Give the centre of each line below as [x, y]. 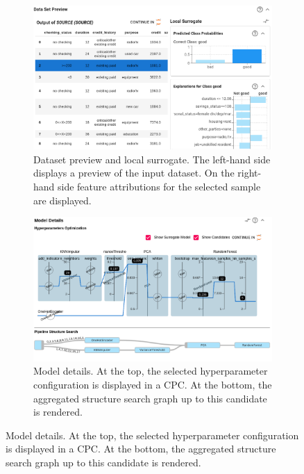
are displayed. [62, 200]
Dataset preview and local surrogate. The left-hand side [152, 159]
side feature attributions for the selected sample [159, 187]
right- [250, 173]
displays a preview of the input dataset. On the [134, 173]
